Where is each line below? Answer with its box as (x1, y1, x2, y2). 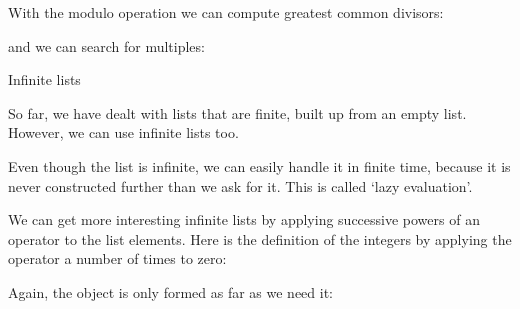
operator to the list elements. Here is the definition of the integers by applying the (8, 228, 512, 249)
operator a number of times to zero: (8, 248, 227, 269)
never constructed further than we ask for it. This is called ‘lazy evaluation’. (8, 175, 473, 196)
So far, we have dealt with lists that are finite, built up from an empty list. (8, 102, 467, 123)
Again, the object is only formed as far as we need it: (8, 281, 334, 302)
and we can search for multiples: (8, 35, 205, 56)
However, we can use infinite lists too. (8, 122, 239, 143)
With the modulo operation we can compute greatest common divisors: (8, 2, 444, 22)
